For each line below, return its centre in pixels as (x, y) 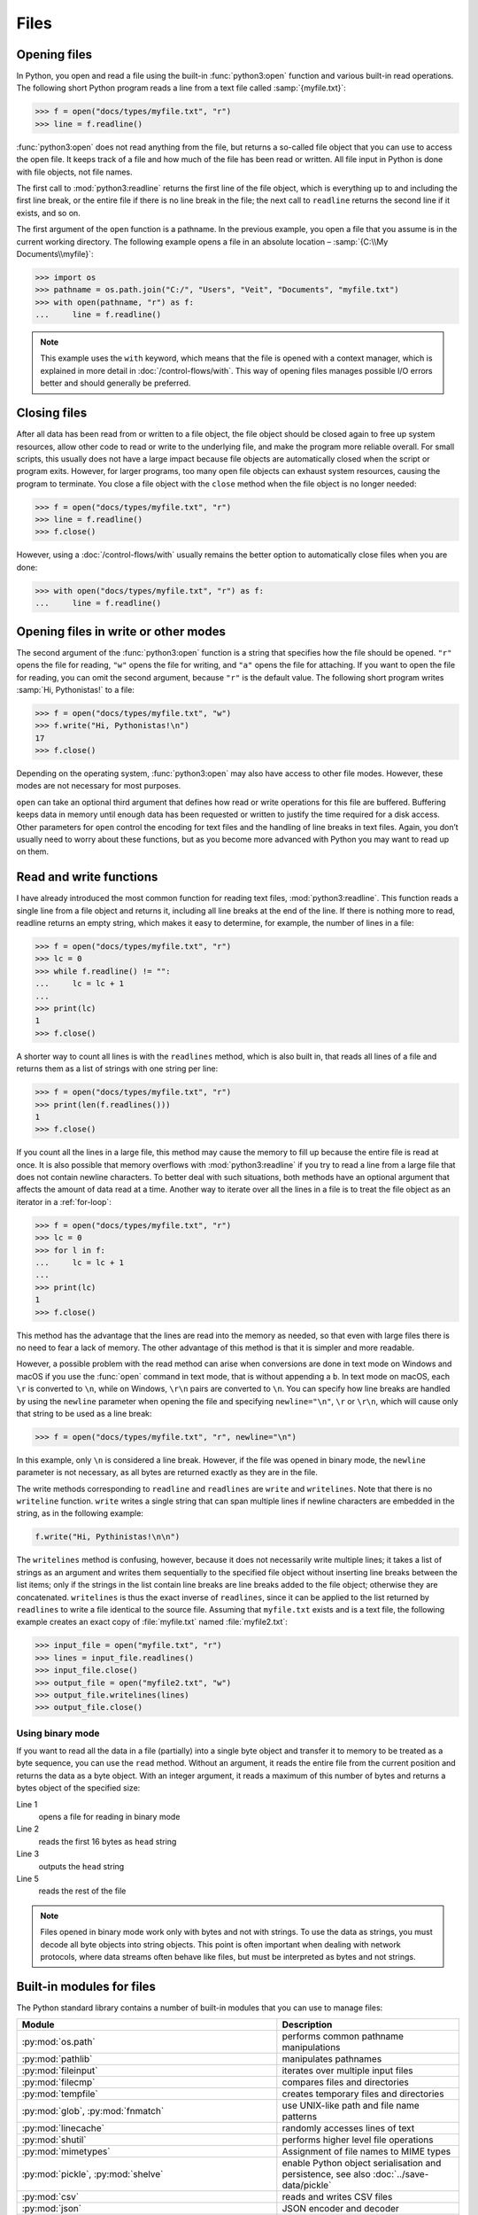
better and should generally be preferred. (116, 383)
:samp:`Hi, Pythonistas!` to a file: (75, 689)
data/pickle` (307, 2186)
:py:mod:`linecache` (63, 2128)
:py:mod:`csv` (50, 2197)
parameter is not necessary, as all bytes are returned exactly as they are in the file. (167, 1473)
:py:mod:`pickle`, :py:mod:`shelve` (93, 2174)
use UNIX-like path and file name (351, 2106)
